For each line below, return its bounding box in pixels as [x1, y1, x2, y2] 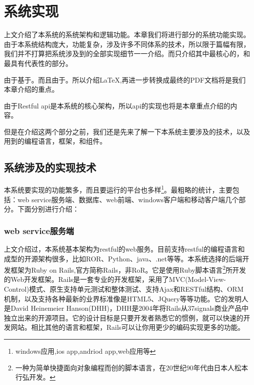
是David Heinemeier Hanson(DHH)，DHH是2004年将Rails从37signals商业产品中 [4, 303, 249, 313]
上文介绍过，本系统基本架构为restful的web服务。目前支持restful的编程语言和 [4, 243, 245, 254]
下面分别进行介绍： [17, 204, 79, 214]
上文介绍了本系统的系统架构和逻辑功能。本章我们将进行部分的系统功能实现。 [4, 29, 250, 40]
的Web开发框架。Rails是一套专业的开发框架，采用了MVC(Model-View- [4, 274, 226, 284]
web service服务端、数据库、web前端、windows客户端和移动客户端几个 [17, 194, 239, 204]
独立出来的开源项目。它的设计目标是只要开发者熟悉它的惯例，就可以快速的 [4, 312, 243, 322]
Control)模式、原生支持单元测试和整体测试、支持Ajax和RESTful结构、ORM [4, 283, 244, 294]
